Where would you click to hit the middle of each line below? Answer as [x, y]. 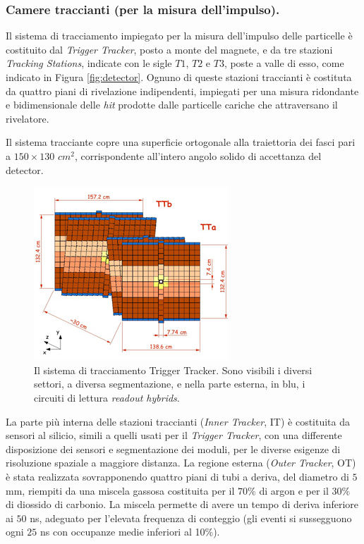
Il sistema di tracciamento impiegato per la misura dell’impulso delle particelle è [179, 36]
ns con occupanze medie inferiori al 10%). [130, 532]
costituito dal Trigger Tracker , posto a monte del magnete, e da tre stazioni [169, 49]
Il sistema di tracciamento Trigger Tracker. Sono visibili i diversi [173, 370]
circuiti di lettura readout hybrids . [107, 397]
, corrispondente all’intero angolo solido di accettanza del [198, 155]
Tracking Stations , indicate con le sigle [89, 63]
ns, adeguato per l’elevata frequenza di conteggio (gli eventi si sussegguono [191, 518]
